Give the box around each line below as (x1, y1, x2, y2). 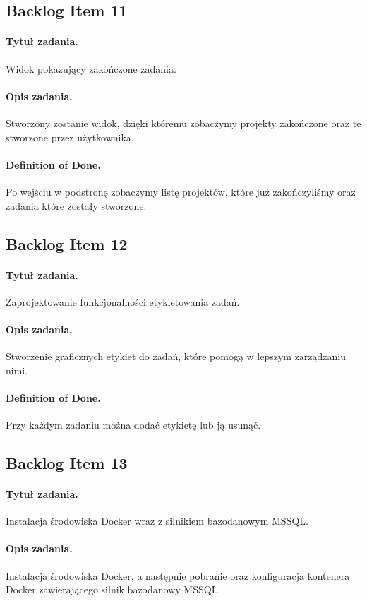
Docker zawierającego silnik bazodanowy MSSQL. (6, 582, 221, 597)
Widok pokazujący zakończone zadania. (6, 61, 176, 76)
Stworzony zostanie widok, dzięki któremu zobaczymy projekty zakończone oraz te (6, 115, 361, 130)
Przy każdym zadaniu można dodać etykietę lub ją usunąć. (6, 417, 261, 432)
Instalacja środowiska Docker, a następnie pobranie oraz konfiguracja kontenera (6, 568, 350, 583)
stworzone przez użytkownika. (6, 129, 134, 144)
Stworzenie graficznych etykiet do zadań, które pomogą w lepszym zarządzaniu (6, 349, 347, 364)
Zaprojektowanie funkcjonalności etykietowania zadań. (6, 294, 240, 309)
